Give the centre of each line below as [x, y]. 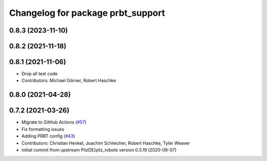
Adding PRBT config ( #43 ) [48, 136]
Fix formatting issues [43, 129]
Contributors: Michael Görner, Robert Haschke [69, 80]
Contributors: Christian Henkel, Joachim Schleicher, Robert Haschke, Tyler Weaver [106, 143]
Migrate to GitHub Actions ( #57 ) [54, 122]
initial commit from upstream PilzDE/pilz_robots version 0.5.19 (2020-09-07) [99, 150]
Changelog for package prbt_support [87, 13]
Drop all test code [40, 74]
